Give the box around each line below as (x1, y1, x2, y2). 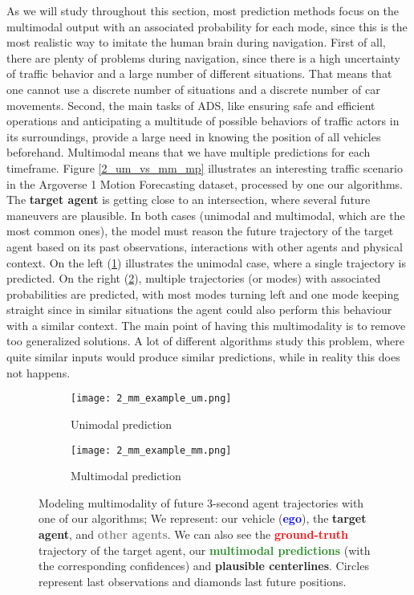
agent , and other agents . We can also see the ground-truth (39, 525, 348, 542)
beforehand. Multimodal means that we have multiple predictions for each (6, 144, 371, 161)
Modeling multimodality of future (39, 494, 204, 511)
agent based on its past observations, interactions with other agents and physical (6, 238, 403, 255)
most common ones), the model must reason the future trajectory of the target (6, 222, 394, 239)
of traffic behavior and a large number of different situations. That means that (6, 65, 392, 82)
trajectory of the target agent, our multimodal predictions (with (39, 541, 371, 558)
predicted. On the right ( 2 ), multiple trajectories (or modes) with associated (6, 270, 381, 287)
